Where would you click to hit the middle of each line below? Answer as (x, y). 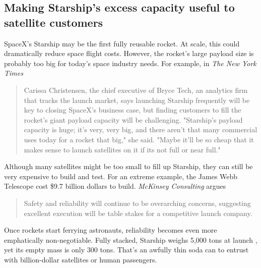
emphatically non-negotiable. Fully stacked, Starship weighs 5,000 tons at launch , (131, 239)
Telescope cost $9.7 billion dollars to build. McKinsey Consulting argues (115, 186)
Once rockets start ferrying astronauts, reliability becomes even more (111, 230)
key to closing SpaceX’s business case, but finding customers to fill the (133, 110)
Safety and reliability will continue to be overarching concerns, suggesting (137, 203)
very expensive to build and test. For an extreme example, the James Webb (121, 176)
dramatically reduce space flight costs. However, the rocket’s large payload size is (129, 53)
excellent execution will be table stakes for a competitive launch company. (138, 213)
